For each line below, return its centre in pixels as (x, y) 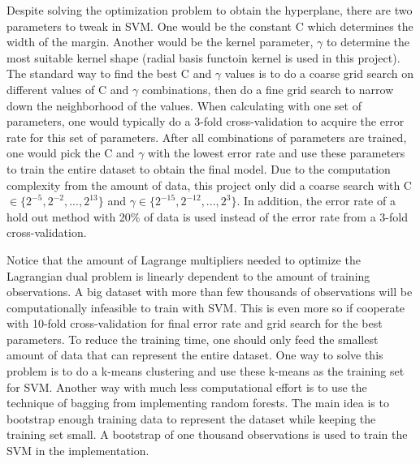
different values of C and (68, 89)
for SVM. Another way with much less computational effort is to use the (187, 387)
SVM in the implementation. (78, 451)
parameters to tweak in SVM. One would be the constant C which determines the (210, 26)
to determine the (368, 42)
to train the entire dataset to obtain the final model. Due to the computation (199, 168)
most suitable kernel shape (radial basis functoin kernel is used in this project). (204, 57)
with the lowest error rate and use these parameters (277, 153)
